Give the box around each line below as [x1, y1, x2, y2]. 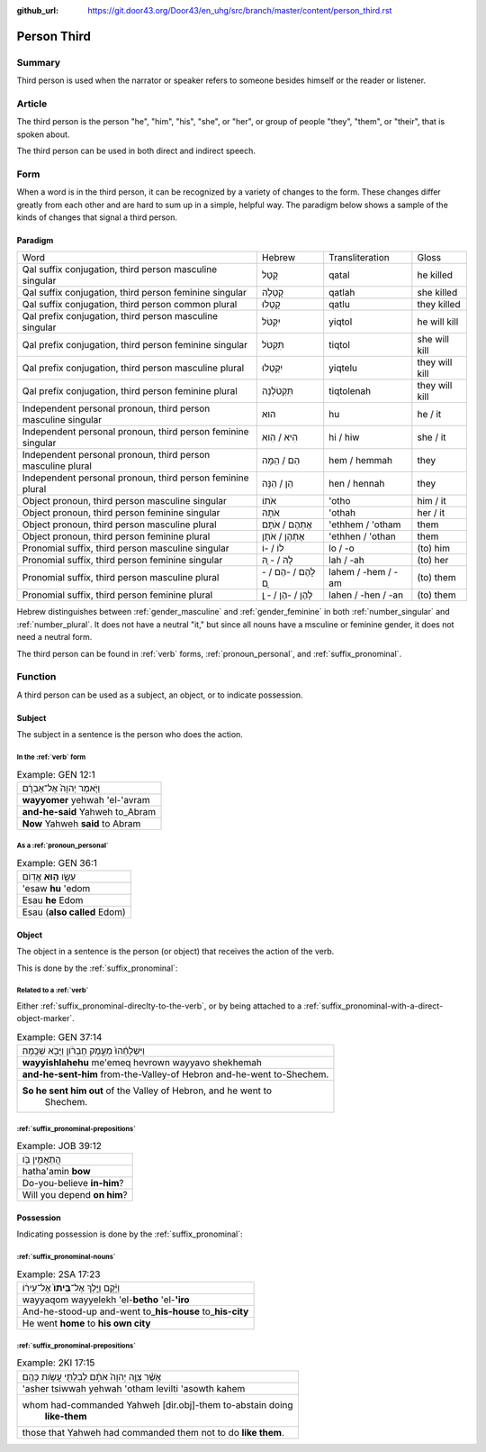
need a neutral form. [16, 632, 93, 643]
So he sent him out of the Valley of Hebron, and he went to [22, 1084, 272, 1097]
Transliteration [328, 251, 391, 264]
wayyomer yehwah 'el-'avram [22, 793, 150, 806]
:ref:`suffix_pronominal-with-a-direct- [303, 1000, 444, 1011]
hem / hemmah [328, 454, 393, 467]
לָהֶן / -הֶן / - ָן [261, 589, 313, 601]
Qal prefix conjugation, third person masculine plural [22, 361, 245, 374]
